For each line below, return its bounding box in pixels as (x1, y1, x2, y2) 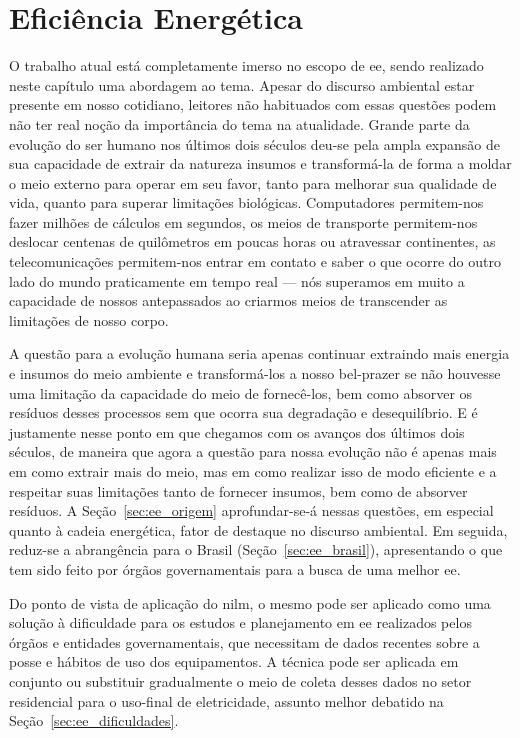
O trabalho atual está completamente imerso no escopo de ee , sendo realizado (9, 55, 484, 76)
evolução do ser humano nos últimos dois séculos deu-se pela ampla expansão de (9, 133, 500, 154)
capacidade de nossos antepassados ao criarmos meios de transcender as (9, 290, 448, 311)
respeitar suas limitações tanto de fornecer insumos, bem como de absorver (9, 480, 468, 501)
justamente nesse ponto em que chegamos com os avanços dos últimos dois (9, 421, 465, 442)
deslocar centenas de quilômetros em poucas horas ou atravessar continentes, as (9, 231, 496, 252)
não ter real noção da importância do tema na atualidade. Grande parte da (9, 113, 470, 134)
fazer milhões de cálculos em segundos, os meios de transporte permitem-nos (9, 211, 478, 232)
